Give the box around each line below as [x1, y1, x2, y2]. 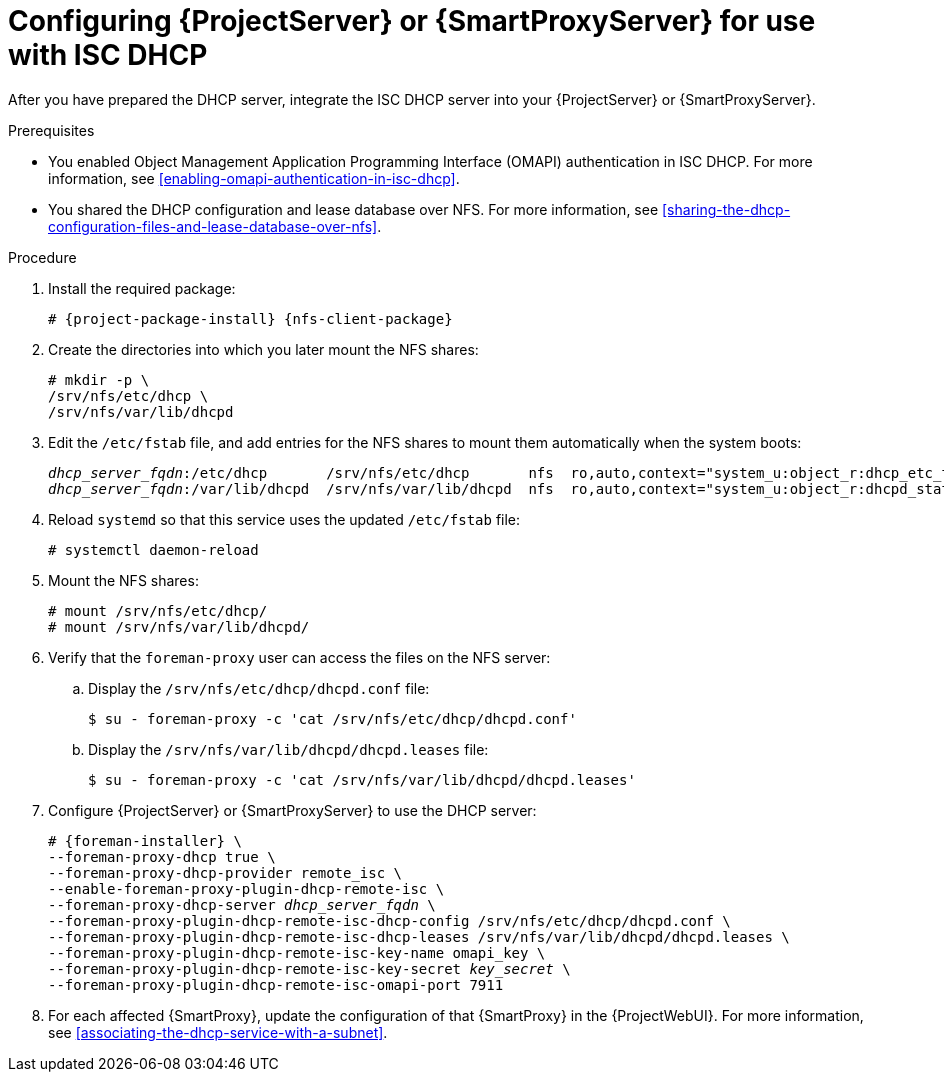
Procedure [8, 248, 77, 266]
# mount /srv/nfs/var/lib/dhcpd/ [48, 618, 310, 635]
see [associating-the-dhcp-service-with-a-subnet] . [48, 1023, 388, 1041]
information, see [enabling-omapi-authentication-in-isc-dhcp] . [48, 169, 460, 187]
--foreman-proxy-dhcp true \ [48, 848, 276, 865]
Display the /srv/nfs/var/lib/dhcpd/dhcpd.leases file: [88, 740, 489, 758]
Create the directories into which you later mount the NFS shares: [48, 340, 479, 358]
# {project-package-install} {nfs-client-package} [48, 310, 453, 327]
